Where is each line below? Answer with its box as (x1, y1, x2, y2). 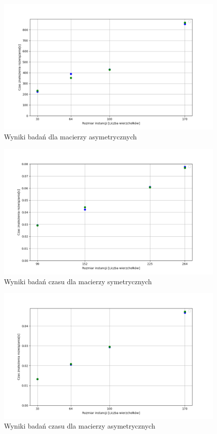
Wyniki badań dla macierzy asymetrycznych (4, 131, 137, 141)
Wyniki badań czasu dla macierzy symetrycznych (4, 276, 152, 286)
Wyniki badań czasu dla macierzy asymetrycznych (4, 421, 155, 431)
